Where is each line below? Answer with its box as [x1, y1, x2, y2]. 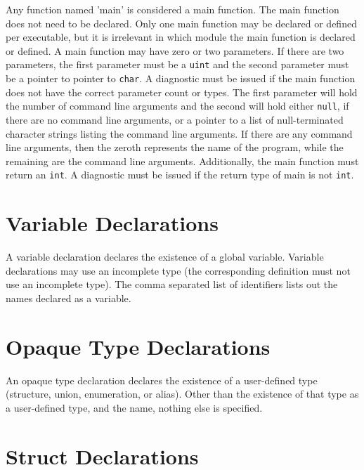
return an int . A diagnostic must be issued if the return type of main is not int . [6, 167, 354, 182]
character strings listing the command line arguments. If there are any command [6, 126, 353, 141]
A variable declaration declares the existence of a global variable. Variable [6, 249, 324, 264]
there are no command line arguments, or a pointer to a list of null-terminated [6, 112, 344, 126]
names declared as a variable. [6, 290, 131, 305]
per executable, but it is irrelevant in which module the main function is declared [6, 30, 356, 44]
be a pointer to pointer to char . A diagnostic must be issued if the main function [6, 71, 356, 86]
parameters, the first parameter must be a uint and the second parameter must [6, 57, 349, 72]
